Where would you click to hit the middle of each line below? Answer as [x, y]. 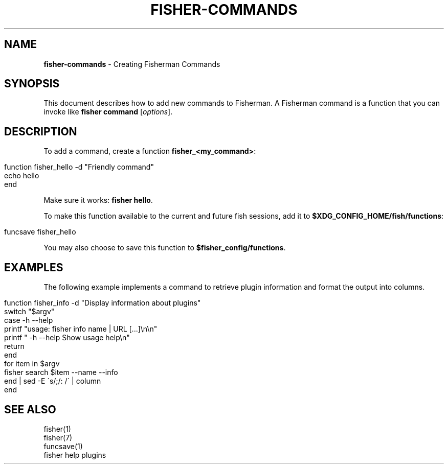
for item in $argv [32, 364]
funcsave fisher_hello [40, 232]
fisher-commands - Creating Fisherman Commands [132, 64]
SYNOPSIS [32, 84]
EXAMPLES [34, 267]
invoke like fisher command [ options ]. [108, 112]
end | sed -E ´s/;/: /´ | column [53, 381]
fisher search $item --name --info [61, 372]
